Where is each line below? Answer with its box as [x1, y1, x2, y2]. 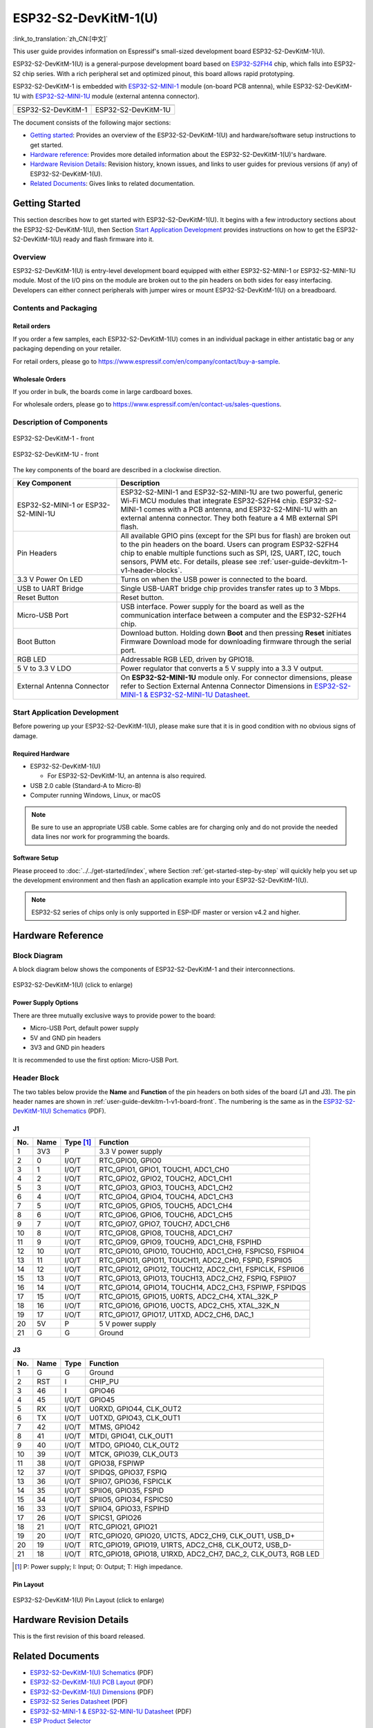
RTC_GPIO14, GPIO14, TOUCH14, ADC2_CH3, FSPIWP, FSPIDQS [99, 1282, 307, 1292]
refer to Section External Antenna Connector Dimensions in [120, 682, 313, 691]
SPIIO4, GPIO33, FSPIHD [89, 1503, 170, 1513]
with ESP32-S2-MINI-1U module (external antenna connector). [21, 92, 200, 100]
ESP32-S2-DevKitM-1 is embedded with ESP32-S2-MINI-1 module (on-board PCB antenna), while [12, 82, 291, 91]
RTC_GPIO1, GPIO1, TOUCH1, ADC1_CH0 [99, 1165, 229, 1174]
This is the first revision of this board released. [12, 1632, 145, 1641]
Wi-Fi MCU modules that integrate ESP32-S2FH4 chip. [120, 496, 298, 506]
